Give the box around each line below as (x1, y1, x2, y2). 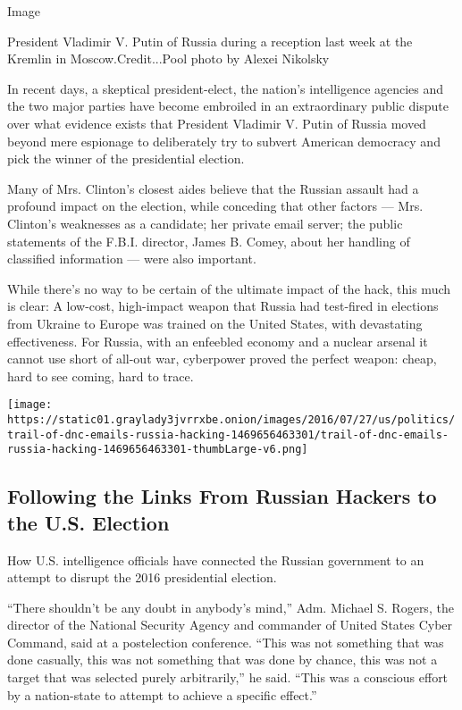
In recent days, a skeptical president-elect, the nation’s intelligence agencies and (7, 79, 444, 97)
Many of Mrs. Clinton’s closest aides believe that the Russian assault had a (7, 179, 419, 197)
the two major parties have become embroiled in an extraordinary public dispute (7, 96, 449, 115)
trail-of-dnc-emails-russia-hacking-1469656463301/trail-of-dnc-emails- (7, 428, 449, 441)
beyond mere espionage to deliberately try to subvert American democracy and (7, 131, 441, 150)
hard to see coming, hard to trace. (7, 366, 194, 385)
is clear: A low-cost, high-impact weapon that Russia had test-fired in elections (7, 297, 439, 315)
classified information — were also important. (7, 249, 256, 268)
